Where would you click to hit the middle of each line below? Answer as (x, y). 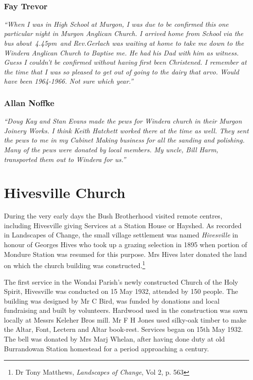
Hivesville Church (65, 192)
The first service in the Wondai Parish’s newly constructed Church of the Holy (121, 281)
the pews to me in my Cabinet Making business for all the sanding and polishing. (124, 140)
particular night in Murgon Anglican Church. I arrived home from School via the (124, 33)
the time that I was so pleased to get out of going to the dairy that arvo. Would (122, 71)
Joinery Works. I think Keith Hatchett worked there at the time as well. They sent (126, 130)
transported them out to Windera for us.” (65, 159)
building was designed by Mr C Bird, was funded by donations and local (112, 300)
